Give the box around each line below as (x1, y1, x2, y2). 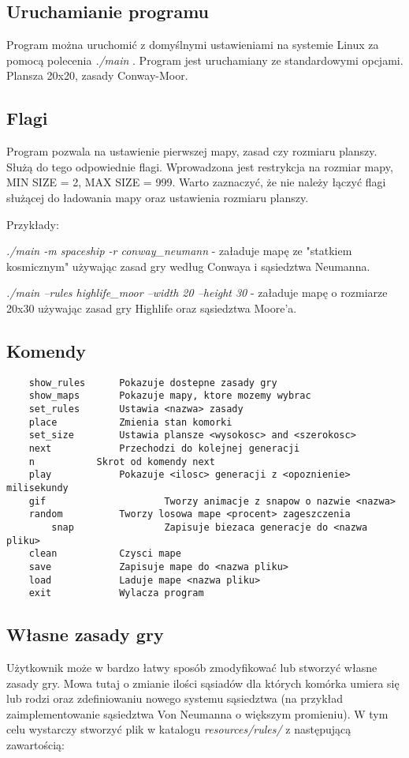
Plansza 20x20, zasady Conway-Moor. (6, 67, 188, 84)
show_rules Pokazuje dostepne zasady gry (28, 377, 277, 388)
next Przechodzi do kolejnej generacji (28, 443, 300, 455)
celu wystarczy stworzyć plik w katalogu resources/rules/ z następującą (6, 721, 351, 737)
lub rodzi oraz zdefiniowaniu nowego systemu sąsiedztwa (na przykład (6, 690, 344, 707)
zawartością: (6, 737, 65, 753)
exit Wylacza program (28, 587, 204, 599)
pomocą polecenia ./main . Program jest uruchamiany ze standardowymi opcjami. (6, 51, 403, 68)
